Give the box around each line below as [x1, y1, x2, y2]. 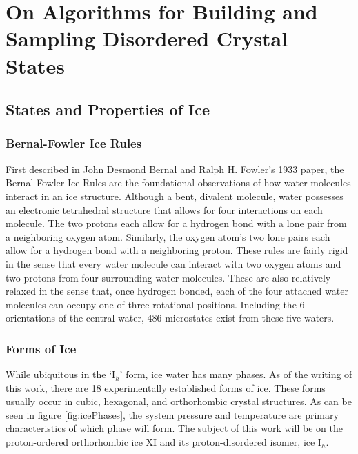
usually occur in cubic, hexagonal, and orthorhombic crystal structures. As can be [6, 394, 352, 408]
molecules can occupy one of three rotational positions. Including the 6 [6, 297, 305, 311]
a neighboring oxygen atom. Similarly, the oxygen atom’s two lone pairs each [6, 229, 330, 244]
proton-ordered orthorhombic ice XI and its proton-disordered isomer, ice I [6, 435, 321, 449]
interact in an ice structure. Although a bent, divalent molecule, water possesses [6, 188, 344, 203]
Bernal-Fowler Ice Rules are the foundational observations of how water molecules [6, 175, 351, 190]
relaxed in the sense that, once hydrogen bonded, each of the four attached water [6, 284, 348, 298]
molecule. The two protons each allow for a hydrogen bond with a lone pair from [6, 216, 347, 230]
